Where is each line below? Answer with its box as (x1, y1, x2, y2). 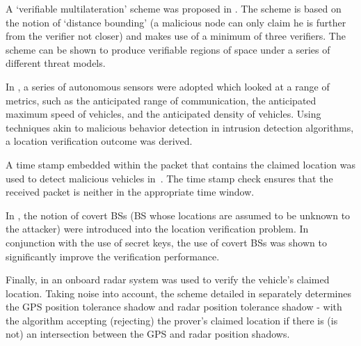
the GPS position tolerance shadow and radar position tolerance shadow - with (6, 299, 342, 314)
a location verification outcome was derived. (6, 134, 193, 148)
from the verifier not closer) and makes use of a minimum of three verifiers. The (6, 29, 346, 43)
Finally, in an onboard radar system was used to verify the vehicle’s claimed (6, 272, 330, 287)
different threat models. (6, 56, 106, 70)
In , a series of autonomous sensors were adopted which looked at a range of (6, 79, 330, 93)
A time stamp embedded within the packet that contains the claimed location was (6, 157, 356, 171)
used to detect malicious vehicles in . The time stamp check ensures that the (6, 171, 333, 185)
